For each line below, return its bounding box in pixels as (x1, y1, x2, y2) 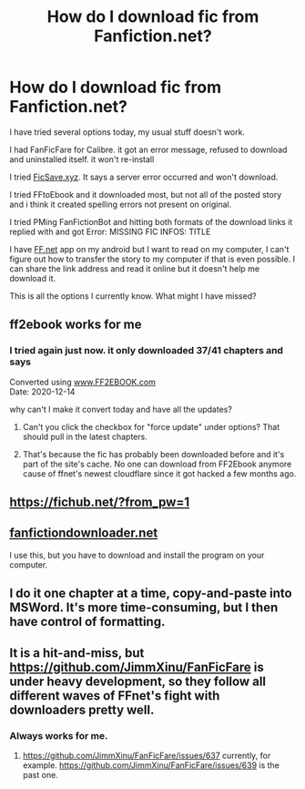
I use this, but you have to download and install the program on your (9, 549, 265, 560)
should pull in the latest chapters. (22, 431, 147, 442)
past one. (22, 769, 59, 780)
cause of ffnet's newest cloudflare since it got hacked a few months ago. (22, 467, 297, 479)
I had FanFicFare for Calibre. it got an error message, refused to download (9, 144, 288, 155)
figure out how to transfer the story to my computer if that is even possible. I (9, 253, 296, 264)
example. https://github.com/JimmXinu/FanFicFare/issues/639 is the (22, 759, 280, 771)
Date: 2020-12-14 (9, 385, 76, 397)
